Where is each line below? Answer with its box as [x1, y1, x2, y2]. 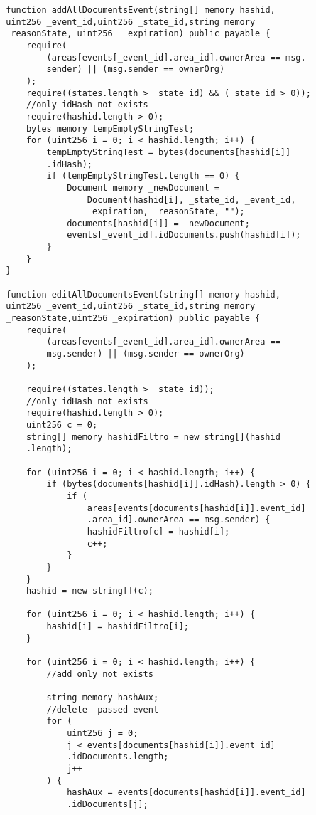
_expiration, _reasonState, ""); [87, 206, 245, 217]
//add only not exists [46, 668, 153, 679]
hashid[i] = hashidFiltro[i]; [46, 621, 189, 632]
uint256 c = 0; [26, 419, 98, 430]
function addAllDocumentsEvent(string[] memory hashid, [6, 5, 276, 15]
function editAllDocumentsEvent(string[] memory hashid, [6, 289, 280, 300]
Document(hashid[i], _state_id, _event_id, [87, 194, 296, 205]
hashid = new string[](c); [26, 586, 153, 596]
